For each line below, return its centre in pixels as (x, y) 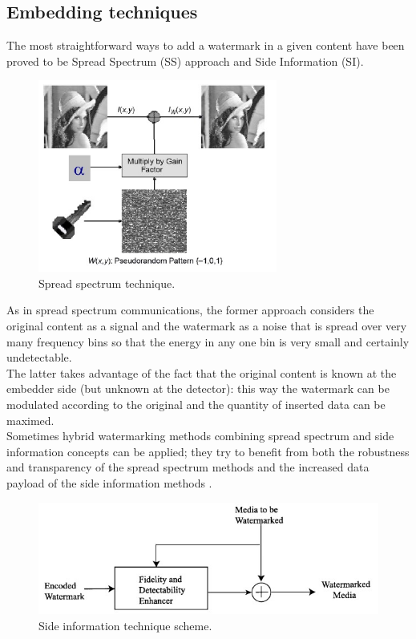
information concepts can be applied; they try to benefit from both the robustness (208, 451)
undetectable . (39, 357)
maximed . (30, 420)
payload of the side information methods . (109, 483)
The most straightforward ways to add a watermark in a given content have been (206, 45)
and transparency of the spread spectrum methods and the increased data (188, 467)
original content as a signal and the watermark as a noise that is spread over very (207, 326)
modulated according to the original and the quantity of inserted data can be (196, 404)
